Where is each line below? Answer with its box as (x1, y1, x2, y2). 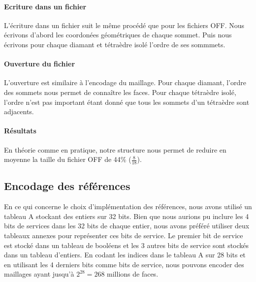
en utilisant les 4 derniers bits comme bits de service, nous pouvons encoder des (4, 259, 244, 269)
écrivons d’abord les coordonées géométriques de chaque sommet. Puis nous (4, 30, 232, 40)
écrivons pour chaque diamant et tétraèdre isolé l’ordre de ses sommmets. (4, 39, 225, 49)
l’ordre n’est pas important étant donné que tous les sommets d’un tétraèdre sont (4, 96, 250, 107)
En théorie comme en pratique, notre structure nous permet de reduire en (4, 144, 226, 155)
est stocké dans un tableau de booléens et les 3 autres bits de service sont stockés (4, 240, 249, 250)
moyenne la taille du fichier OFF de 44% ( (4, 154, 131, 164)
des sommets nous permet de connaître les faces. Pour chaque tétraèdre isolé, (4, 87, 236, 97)
